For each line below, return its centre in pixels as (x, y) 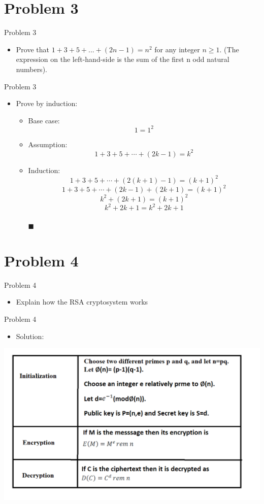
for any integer (177, 49)
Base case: (44, 120)
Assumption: (48, 144)
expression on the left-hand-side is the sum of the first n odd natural (123, 59)
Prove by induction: (47, 103)
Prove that (32, 49)
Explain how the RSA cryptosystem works (82, 302)
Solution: (30, 336)
